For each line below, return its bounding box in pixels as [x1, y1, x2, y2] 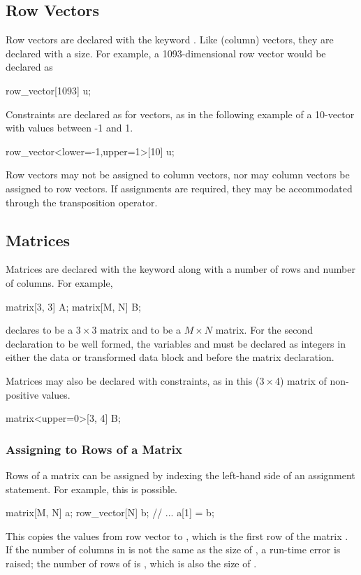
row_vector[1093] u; [6, 83, 91, 97]
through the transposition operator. [6, 194, 158, 209]
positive [6, 387, 39, 402]
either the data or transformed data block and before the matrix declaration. [6, 350, 334, 364]
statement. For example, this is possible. [6, 481, 177, 496]
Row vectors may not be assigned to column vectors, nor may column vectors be [6, 167, 350, 182]
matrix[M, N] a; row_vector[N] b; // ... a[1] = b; [6, 505, 214, 520]
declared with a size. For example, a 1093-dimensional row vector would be [6, 45, 326, 60]
